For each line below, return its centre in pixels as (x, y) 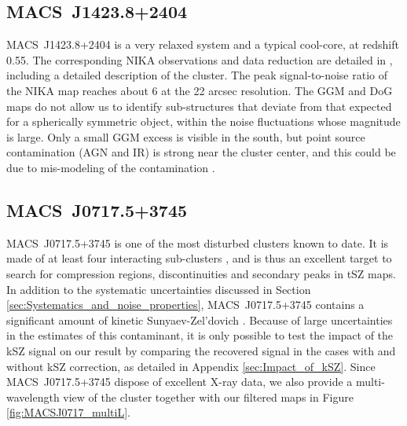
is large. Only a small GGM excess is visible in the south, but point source (186, 136)
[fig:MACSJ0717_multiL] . (68, 412)
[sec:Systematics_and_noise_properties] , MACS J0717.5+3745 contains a (185, 305)
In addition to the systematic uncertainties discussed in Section (159, 289)
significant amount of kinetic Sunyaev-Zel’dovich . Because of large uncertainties (200, 319)
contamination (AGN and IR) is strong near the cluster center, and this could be (201, 152)
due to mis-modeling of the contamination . (111, 167)
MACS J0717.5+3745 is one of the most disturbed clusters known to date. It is (198, 242)
